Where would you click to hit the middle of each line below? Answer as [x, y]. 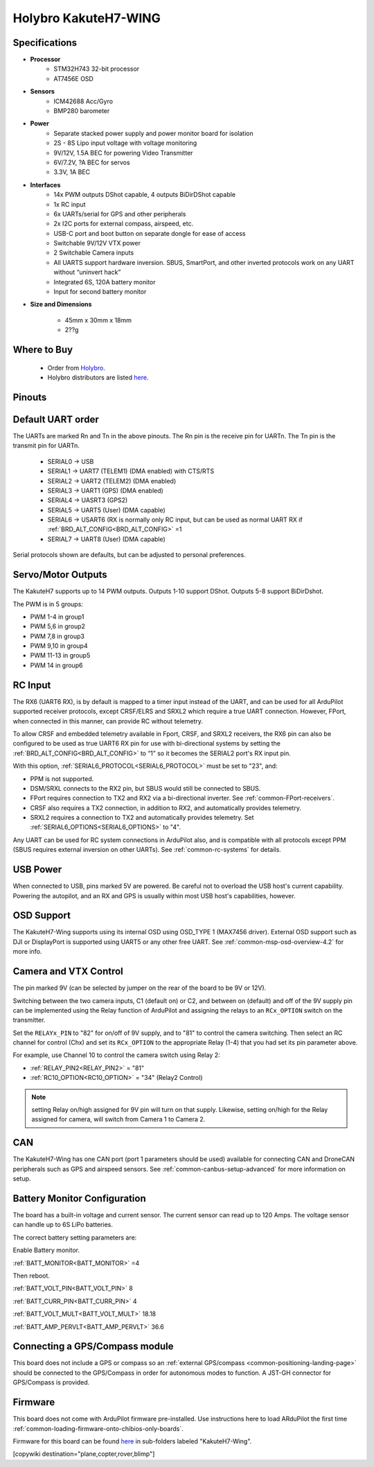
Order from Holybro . [76, 368]
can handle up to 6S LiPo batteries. [63, 1225]
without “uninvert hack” [87, 272]
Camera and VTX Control [68, 971]
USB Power [37, 869]
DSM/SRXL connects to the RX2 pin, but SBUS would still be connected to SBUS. [145, 788]
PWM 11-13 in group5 [60, 655]
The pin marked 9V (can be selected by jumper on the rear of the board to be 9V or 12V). [140, 988]
